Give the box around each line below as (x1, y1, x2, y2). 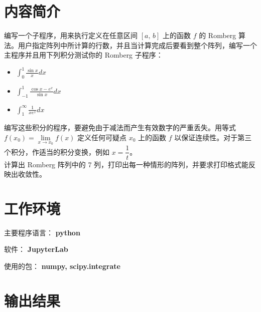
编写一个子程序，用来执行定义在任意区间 (4, 30, 138, 41)
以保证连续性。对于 (174, 132, 238, 142)
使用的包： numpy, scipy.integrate (4, 261, 120, 271)
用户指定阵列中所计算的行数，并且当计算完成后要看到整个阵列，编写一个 (18, 40, 257, 50)
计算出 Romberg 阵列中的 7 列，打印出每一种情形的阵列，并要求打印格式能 (4, 159, 249, 169)
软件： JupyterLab (4, 244, 68, 254)
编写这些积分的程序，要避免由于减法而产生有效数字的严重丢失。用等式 (4, 122, 236, 133)
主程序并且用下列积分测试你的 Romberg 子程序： (4, 50, 163, 60)
